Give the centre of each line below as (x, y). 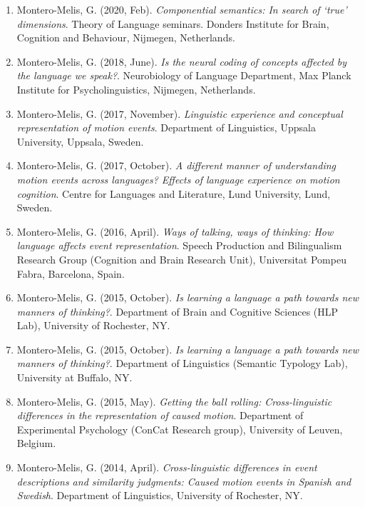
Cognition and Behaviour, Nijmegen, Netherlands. (126, 37)
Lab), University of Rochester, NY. (93, 325)
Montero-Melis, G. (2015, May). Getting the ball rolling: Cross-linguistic (174, 401)
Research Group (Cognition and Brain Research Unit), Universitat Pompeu (181, 259)
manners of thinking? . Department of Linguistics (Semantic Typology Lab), (182, 363)
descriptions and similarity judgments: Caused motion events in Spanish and (184, 481)
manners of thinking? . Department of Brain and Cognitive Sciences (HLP (178, 311)
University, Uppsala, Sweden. (80, 141)
